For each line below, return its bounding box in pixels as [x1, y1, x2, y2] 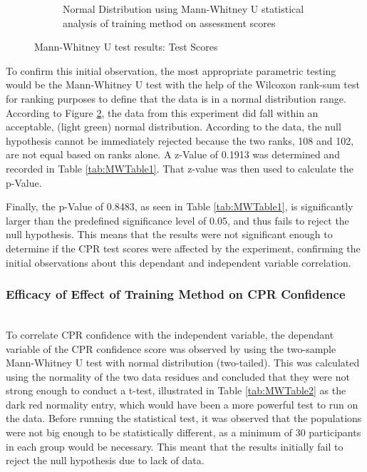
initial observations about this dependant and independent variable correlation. [6, 255, 351, 270]
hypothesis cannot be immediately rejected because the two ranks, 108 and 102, [6, 133, 354, 148]
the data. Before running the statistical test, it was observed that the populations [6, 411, 362, 426]
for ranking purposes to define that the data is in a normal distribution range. [6, 91, 346, 106]
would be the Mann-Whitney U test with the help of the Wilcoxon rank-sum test [6, 77, 360, 92]
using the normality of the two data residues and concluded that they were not [6, 369, 350, 384]
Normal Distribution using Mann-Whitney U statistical [63, 1, 304, 16]
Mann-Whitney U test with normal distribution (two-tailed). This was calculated [6, 355, 360, 370]
